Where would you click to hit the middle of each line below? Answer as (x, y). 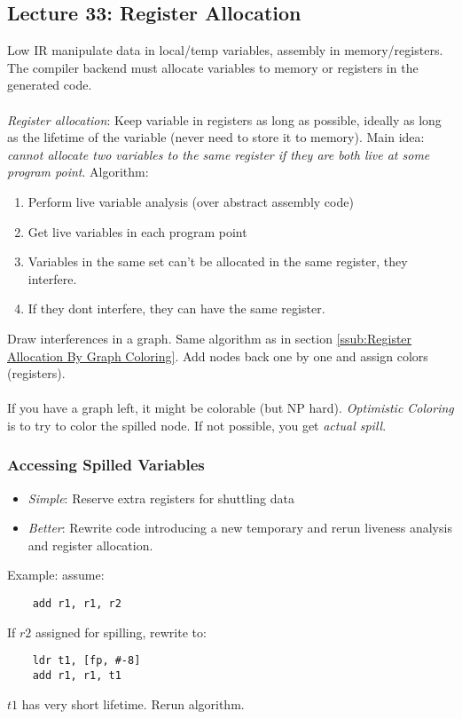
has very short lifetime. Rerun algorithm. (133, 703)
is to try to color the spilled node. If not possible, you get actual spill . (197, 425)
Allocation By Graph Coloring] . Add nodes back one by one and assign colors (218, 356)
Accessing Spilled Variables (106, 465)
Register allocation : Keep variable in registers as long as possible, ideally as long (224, 119)
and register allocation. (90, 545)
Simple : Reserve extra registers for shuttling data (161, 498)
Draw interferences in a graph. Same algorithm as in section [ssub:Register (210, 338)
